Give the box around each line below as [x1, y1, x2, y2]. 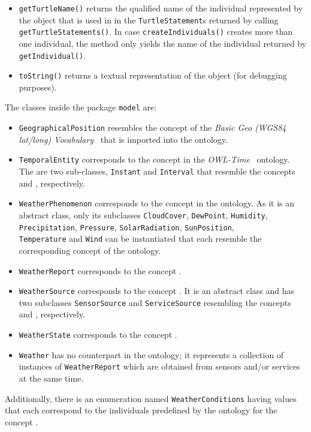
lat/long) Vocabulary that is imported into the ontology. [19, 133, 228, 145]
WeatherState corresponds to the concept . [19, 328, 177, 341]
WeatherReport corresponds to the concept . [19, 264, 182, 277]
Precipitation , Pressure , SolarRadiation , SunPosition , [19, 220, 234, 233]
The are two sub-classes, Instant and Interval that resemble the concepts [19, 165, 295, 178]
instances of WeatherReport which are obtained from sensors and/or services [19, 360, 300, 373]
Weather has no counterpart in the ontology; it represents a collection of [19, 348, 284, 361]
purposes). [19, 80, 57, 93]
